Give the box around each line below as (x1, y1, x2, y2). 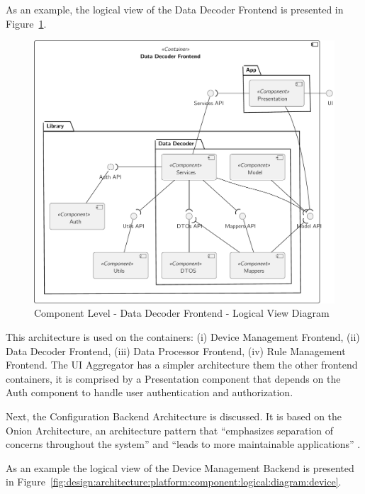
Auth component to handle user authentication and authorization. (6, 385, 293, 400)
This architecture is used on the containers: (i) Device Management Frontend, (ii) (6, 329, 360, 344)
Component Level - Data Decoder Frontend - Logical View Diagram (34, 305, 330, 320)
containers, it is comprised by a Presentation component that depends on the (6, 371, 341, 386)
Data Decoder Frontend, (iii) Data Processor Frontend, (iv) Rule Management (6, 343, 346, 358)
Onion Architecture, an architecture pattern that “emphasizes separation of (6, 422, 334, 437)
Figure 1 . (6, 16, 47, 30)
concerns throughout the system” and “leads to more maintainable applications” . (6, 437, 361, 451)
